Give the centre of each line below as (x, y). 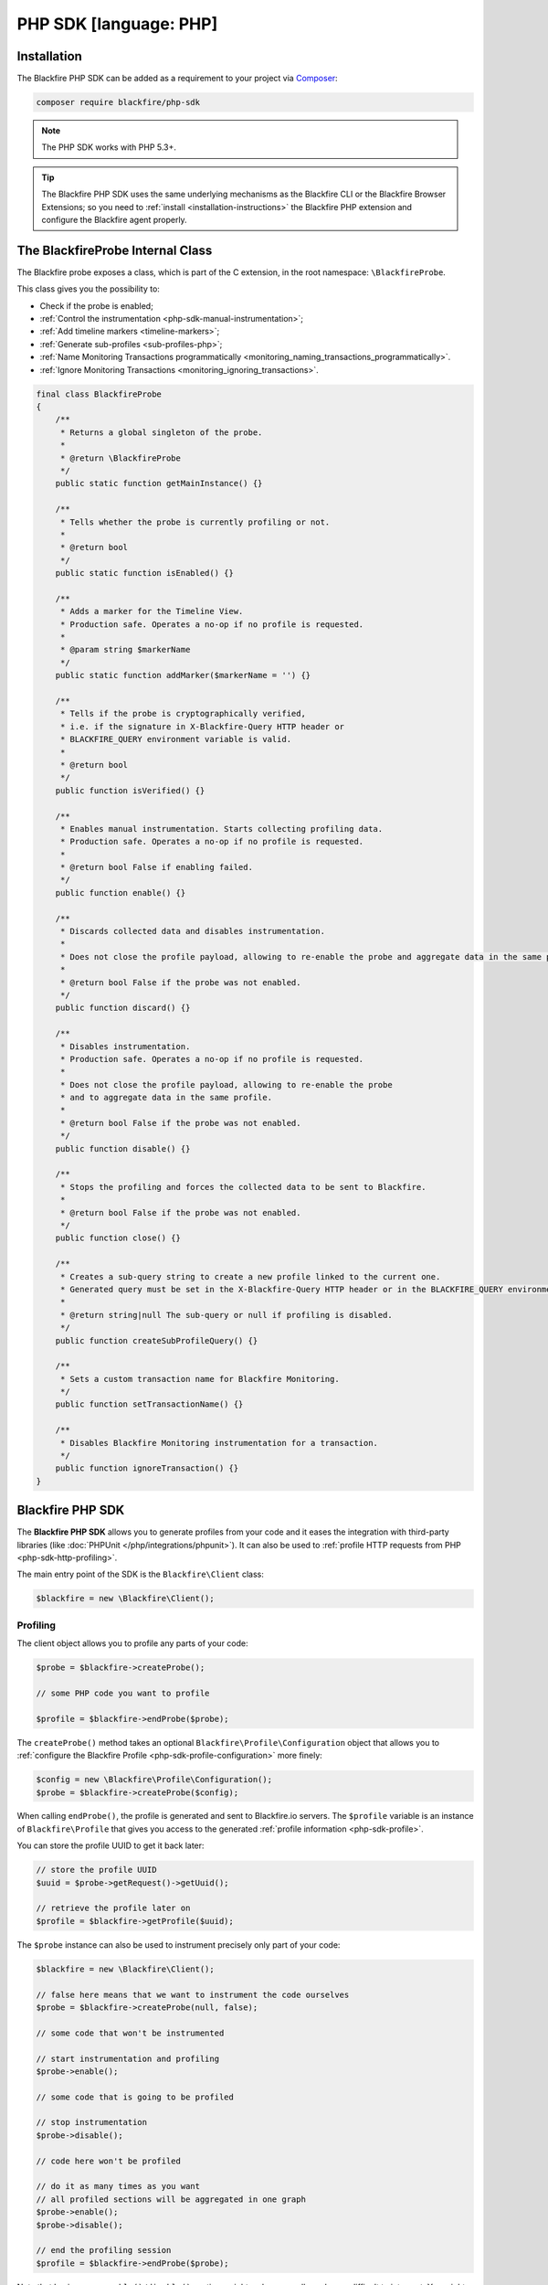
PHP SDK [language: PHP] (117, 24)
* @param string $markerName (125, 650)
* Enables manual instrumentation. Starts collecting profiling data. (221, 829)
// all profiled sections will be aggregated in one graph (171, 2199)
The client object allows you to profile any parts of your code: (132, 1643)
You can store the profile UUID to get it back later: (111, 1845)
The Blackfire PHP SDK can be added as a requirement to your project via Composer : (177, 79)
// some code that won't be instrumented (130, 2033)
